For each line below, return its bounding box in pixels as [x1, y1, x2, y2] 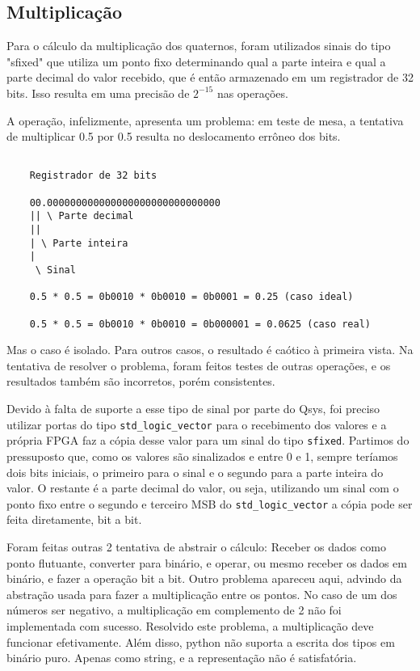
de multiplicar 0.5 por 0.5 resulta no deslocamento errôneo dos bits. [6, 128, 341, 145]
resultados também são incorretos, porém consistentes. [6, 373, 275, 390]
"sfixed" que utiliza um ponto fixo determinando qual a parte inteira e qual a [6, 53, 386, 70]
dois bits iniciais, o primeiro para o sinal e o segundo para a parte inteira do [6, 463, 384, 480]
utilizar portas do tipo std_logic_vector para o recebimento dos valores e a [6, 416, 387, 433]
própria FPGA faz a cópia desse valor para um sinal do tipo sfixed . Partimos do [6, 432, 409, 449]
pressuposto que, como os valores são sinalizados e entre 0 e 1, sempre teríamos [6, 447, 398, 464]
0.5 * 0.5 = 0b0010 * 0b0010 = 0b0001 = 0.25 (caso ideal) [29, 291, 354, 303]
